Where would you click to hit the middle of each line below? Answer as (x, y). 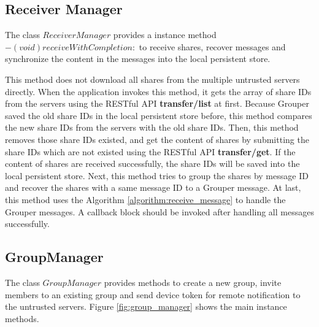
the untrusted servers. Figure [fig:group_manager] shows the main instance (146, 306)
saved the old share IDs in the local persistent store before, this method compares (159, 115)
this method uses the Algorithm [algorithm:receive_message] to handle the (145, 199)
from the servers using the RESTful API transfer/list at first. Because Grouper (157, 103)
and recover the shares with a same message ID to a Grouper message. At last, (153, 187)
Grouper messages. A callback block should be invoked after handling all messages (159, 211)
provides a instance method (165, 35)
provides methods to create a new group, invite (193, 282)
